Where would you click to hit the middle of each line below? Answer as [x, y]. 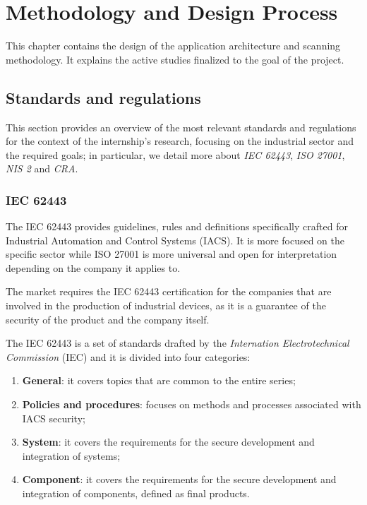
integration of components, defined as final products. [136, 493]
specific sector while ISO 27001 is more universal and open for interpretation [172, 254]
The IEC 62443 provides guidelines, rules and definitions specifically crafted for [177, 226]
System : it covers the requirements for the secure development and [168, 442]
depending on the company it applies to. [93, 267]
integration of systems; [71, 455]
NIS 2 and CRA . [42, 168]
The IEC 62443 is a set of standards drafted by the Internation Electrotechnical [178, 343]
